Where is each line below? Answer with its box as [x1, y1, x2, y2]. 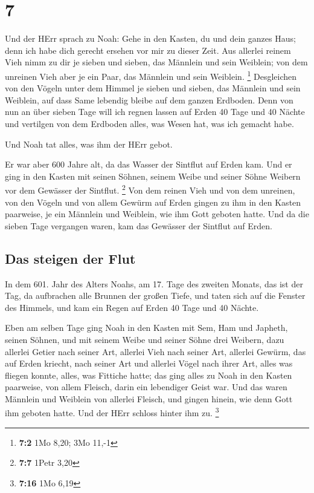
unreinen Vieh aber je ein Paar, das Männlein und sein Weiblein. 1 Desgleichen [5, 68, 297, 82]
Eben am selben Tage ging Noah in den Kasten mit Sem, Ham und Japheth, [5, 321, 288, 334]
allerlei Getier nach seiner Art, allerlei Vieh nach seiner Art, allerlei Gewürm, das [5, 345, 306, 358]
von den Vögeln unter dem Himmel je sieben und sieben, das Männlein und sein [5, 82, 301, 94]
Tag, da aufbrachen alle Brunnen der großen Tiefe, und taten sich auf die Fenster [5, 289, 306, 302]
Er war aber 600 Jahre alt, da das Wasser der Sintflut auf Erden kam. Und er [5, 158, 292, 171]
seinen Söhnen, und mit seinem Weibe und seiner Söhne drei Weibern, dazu [5, 333, 284, 345]
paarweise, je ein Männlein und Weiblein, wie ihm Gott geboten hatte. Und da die [5, 207, 309, 220]
